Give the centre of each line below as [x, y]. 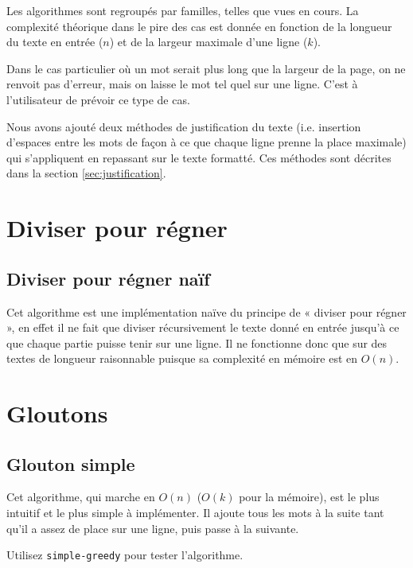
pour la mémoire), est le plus [309, 497]
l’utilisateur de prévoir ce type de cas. [98, 99]
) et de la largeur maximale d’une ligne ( [208, 42]
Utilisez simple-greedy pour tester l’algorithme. [125, 555]
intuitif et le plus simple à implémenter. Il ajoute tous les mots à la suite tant [195, 513]
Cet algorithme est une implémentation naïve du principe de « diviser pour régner [206, 311]
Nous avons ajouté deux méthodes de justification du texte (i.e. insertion [184, 126]
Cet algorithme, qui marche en [81, 497]
